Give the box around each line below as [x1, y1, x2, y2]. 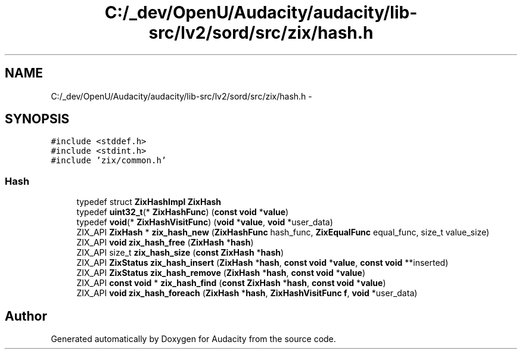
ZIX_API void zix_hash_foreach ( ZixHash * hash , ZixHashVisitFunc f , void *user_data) [76, 288, 418, 299]
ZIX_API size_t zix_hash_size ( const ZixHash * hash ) [76, 247, 284, 258]
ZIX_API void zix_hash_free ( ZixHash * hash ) [76, 237, 254, 248]
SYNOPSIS [5, 111, 70, 127]
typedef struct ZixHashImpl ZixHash [76, 197, 222, 207]
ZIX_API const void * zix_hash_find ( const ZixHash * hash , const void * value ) [76, 278, 386, 288]
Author [5, 308, 47, 324]
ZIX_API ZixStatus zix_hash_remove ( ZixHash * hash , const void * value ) [76, 268, 366, 278]
